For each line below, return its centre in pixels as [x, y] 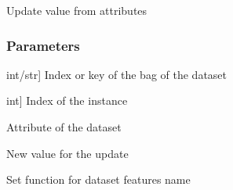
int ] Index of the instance [67, 100]
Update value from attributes [77, 10]
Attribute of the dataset [64, 127]
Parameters [43, 45]
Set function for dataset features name [98, 179]
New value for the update [67, 153]
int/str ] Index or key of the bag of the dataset [117, 74]
